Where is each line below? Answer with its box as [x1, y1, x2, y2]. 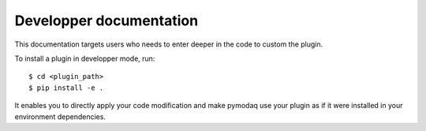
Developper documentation [14, 12, 199, 29]
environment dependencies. [14, 111, 106, 122]
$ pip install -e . [28, 83, 104, 92]
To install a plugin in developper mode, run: [14, 54, 155, 63]
